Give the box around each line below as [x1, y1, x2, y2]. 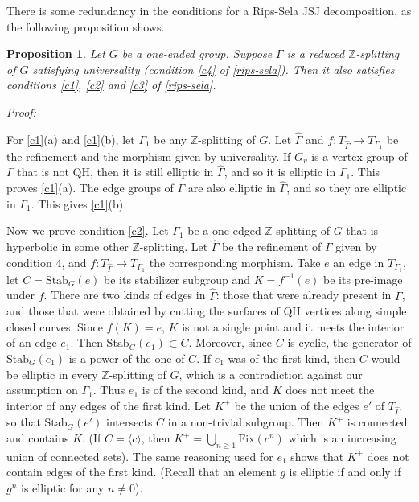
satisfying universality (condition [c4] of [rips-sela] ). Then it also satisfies [32, 60, 395, 77]
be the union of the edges [234, 397, 359, 414]
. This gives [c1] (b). [31, 195, 127, 212]
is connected [347, 414, 408, 430]
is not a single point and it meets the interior [182, 318, 405, 335]
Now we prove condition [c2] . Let [6, 222, 169, 239]
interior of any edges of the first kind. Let [6, 397, 212, 414]
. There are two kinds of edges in [43, 286, 206, 303]
